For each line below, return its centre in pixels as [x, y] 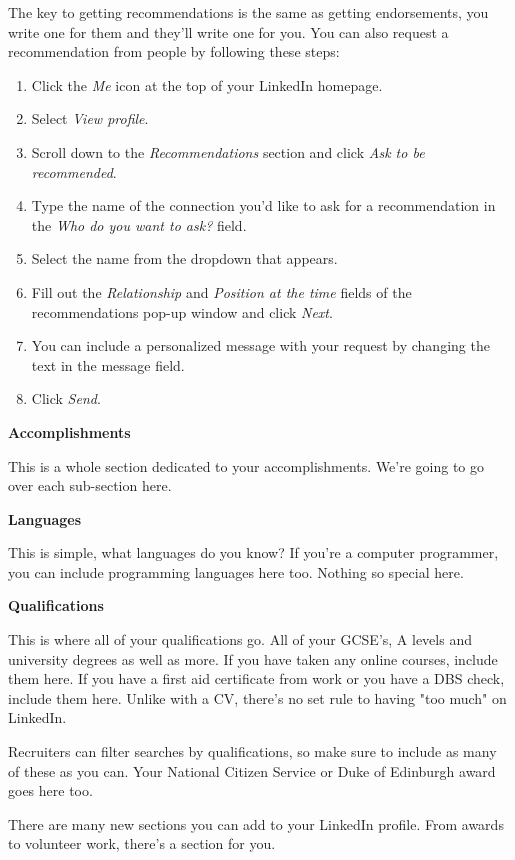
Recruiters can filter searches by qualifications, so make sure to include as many [252, 751]
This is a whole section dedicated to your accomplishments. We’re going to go [246, 465]
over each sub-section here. [90, 485]
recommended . [74, 171]
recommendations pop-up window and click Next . [182, 311]
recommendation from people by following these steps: [174, 51]
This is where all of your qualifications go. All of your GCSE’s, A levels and [240, 639]
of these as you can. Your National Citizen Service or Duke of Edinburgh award [252, 770]
